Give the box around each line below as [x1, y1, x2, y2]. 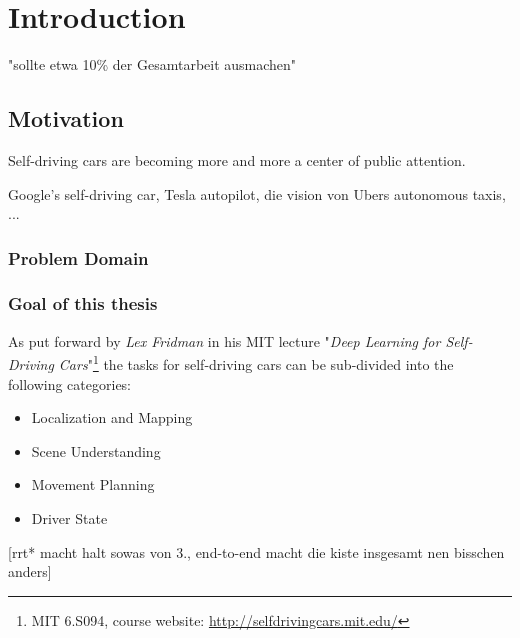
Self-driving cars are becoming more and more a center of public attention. [8, 149, 466, 170]
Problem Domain [8, 245, 149, 270]
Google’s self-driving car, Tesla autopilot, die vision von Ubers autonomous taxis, [8, 183, 506, 204]
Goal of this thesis [8, 291, 158, 316]
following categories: [8, 373, 132, 394]
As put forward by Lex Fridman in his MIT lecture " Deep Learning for [8, 330, 441, 351]
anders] [8, 561, 52, 582]
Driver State [31, 507, 108, 528]
